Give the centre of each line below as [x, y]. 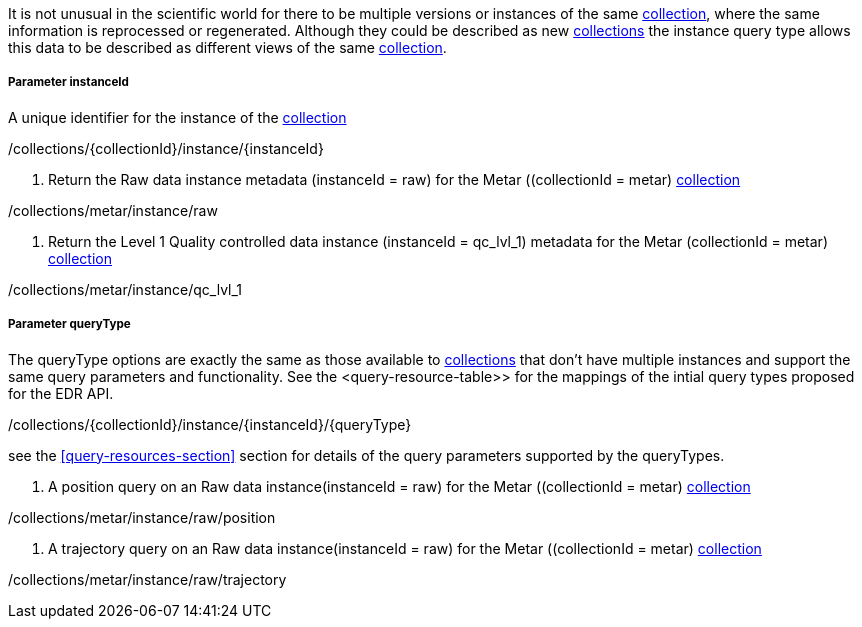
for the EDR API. [61, 393]
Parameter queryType [69, 324]
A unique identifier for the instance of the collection [177, 117]
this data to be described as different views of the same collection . [227, 47]
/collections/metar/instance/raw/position [142, 517]
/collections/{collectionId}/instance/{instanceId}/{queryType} [210, 424]
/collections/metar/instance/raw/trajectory [147, 579]
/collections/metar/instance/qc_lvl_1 [125, 289]
